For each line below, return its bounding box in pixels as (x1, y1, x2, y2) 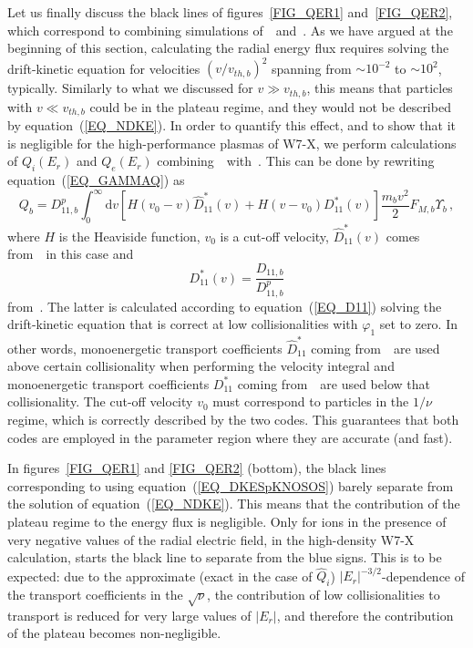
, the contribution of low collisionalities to (207, 585, 440, 604)
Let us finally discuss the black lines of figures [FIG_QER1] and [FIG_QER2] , (7, 3, 453, 21)
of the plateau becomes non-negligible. (7, 623, 221, 643)
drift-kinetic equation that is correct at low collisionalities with (7, 314, 358, 334)
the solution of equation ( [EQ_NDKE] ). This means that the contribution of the (7, 494, 460, 513)
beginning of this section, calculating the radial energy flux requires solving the (7, 38, 449, 57)
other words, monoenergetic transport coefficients (7, 338, 283, 357)
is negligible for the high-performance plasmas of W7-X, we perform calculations (7, 133, 457, 152)
